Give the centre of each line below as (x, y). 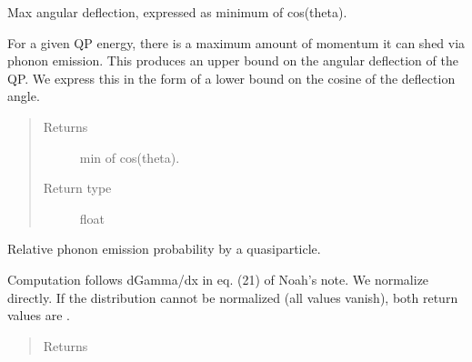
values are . (39, 315)
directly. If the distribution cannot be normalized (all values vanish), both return (233, 297)
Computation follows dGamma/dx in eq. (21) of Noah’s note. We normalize (218, 279)
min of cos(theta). (130, 157)
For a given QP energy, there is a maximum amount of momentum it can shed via (236, 42)
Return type (77, 188)
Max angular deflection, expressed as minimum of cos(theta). (177, 12)
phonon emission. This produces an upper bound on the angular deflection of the (233, 60)
